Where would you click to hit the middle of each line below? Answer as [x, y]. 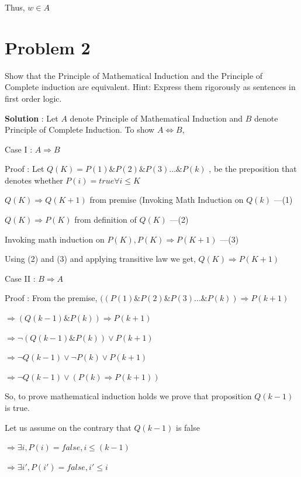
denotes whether [34, 180]
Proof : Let [25, 169]
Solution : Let [32, 118]
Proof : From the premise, [51, 298]
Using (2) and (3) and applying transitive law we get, [100, 259]
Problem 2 [48, 47]
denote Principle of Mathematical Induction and [156, 118]
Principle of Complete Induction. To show [80, 129]
